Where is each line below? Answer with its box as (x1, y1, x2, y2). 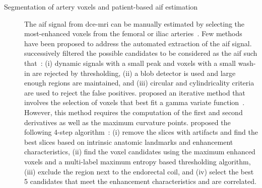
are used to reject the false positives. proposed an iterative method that (24, 87, 245, 98)
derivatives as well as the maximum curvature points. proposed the (24, 117, 231, 127)
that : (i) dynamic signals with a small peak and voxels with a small (24, 57, 236, 68)
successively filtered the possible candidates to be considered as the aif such (24, 48, 257, 58)
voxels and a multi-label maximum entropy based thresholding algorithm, (24, 156, 251, 166)
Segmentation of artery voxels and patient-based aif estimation (4, 2, 198, 12)
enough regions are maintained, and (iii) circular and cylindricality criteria (24, 77, 254, 88)
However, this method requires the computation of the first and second (24, 107, 243, 117)
